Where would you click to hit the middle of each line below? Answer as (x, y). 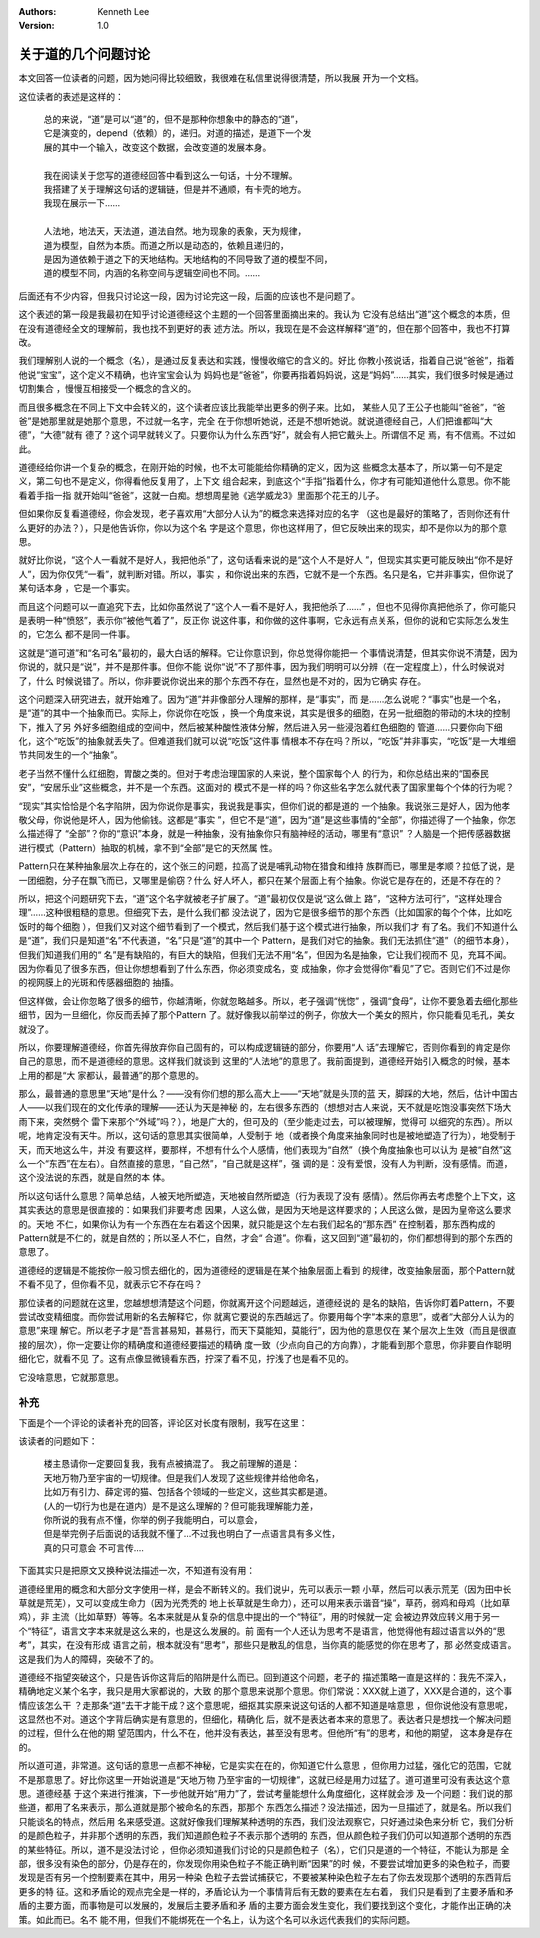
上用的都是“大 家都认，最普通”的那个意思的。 (111, 1075)
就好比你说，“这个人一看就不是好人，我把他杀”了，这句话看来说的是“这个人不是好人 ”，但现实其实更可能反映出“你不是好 (266, 560)
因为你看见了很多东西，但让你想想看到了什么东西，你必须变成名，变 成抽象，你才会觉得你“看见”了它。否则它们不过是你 (264, 968)
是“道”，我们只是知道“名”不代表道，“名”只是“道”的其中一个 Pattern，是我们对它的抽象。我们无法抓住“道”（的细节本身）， (266, 941)
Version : (36, 26)
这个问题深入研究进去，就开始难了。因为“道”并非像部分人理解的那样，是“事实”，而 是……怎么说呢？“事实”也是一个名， (262, 699)
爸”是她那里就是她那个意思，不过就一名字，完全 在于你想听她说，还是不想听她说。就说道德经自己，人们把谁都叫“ (251, 421)
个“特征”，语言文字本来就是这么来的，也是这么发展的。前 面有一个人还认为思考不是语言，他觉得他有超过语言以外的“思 (262, 1631)
